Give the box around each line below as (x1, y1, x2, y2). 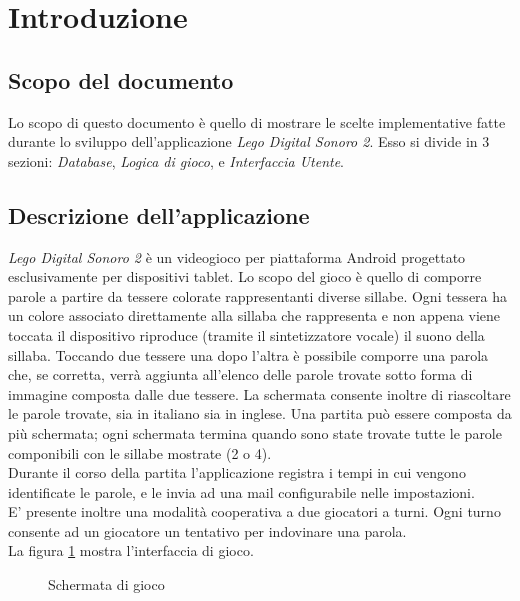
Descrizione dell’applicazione (8, 199, 310, 230)
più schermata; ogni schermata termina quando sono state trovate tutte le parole (8, 422, 502, 443)
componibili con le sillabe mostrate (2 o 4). (8, 442, 272, 463)
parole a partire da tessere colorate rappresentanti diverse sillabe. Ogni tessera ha (8, 285, 508, 306)
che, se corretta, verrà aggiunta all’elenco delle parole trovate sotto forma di (8, 364, 473, 385)
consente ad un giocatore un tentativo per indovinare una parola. (8, 520, 407, 541)
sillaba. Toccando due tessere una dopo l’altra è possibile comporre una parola (8, 344, 489, 365)
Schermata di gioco (48, 574, 165, 595)
